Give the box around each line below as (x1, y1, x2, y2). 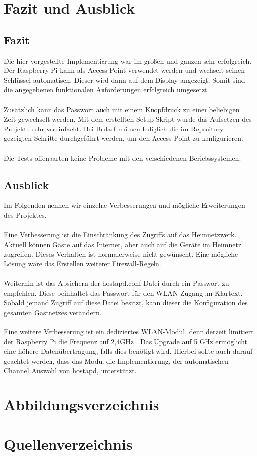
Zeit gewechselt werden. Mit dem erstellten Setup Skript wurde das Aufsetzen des (4, 114, 252, 124)
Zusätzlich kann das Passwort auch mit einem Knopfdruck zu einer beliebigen (4, 104, 240, 114)
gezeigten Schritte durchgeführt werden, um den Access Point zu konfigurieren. (4, 133, 243, 143)
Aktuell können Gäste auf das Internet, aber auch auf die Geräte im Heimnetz (4, 239, 242, 249)
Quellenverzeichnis (4, 433, 133, 454)
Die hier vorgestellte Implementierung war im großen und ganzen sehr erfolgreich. (4, 55, 252, 65)
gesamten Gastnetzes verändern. (4, 307, 102, 317)
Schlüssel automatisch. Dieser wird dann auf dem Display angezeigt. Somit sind (4, 74, 245, 85)
